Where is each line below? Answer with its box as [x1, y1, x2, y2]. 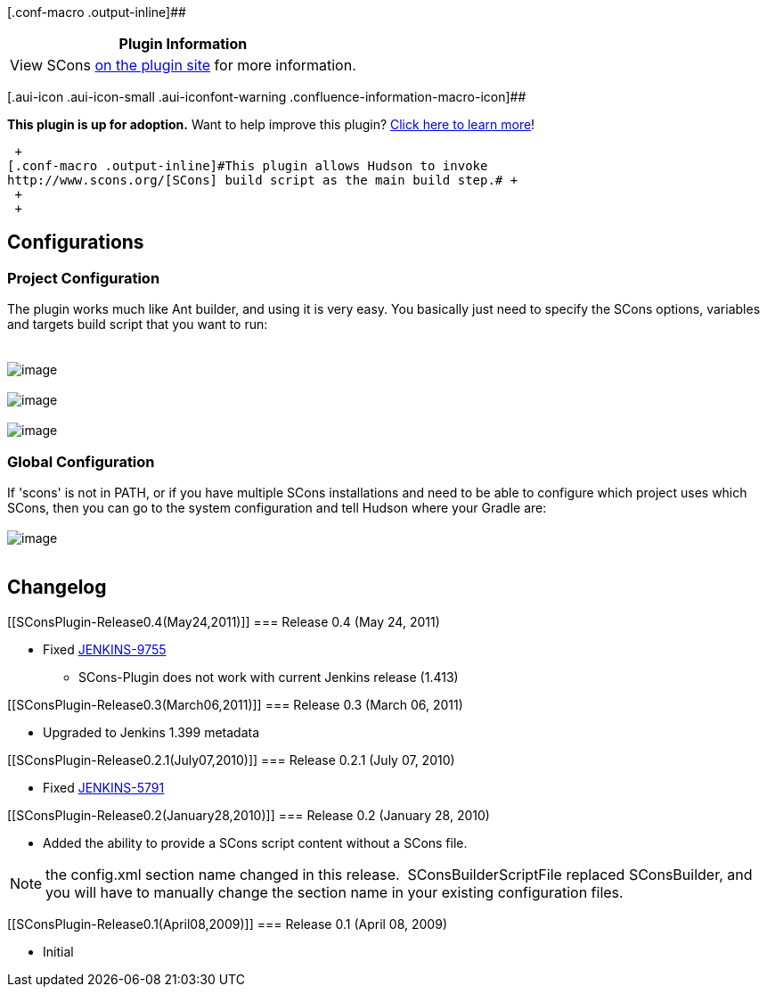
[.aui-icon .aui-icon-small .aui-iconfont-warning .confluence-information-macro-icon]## [7, 89, 526, 104]
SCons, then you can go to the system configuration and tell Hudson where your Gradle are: [7, 499, 547, 515]
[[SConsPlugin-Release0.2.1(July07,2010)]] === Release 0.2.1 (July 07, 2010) [7, 752, 455, 768]
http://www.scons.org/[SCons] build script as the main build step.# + [7, 173, 518, 187]
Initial [43, 943, 74, 959]
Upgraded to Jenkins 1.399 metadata [43, 724, 260, 740]
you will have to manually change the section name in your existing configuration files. [45, 883, 624, 901]
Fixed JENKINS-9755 [43, 641, 167, 657]
